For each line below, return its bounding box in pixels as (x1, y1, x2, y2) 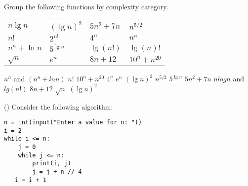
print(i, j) (32, 160, 72, 167)
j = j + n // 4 (32, 168, 82, 176)
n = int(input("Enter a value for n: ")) (4, 119, 142, 126)
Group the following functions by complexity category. (4, 1, 168, 11)
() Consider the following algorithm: (4, 101, 113, 112)
